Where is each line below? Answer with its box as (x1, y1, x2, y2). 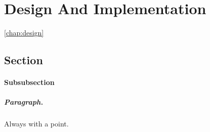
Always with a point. (4, 118, 69, 129)
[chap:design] (4, 27, 44, 38)
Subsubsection (4, 77, 55, 87)
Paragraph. (4, 97, 44, 107)
